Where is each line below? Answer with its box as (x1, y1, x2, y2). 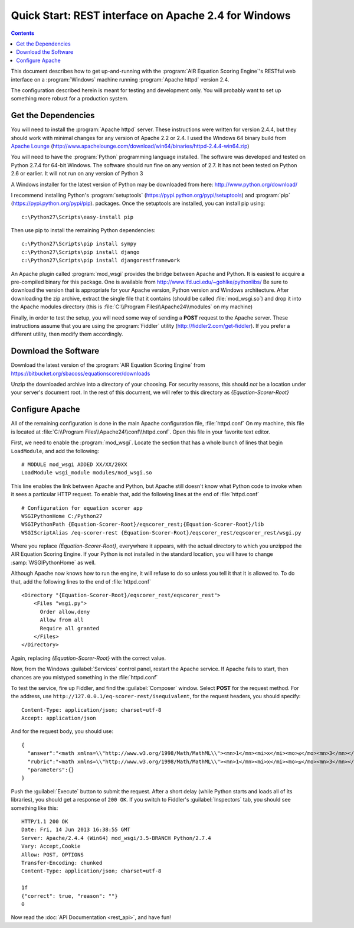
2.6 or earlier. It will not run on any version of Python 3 (11, 170, 143, 177)
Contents (11, 30, 35, 37)
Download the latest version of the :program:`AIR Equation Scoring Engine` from (11, 362, 205, 369)
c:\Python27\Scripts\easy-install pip (21, 213, 134, 220)
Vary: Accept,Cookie (21, 843, 81, 850)
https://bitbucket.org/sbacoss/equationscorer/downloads (11, 370, 150, 377)
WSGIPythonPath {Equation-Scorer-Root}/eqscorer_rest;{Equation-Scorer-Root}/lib (21, 521, 264, 528)
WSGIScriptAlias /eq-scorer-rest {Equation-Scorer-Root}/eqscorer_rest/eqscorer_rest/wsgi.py (21, 529, 301, 536)
